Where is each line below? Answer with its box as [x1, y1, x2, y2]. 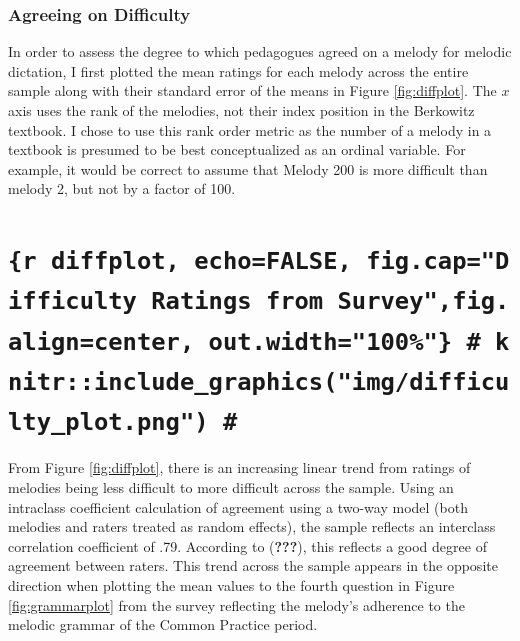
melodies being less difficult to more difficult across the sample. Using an [8, 477, 454, 498]
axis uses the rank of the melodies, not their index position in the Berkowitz [8, 100, 475, 120]
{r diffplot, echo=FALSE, [8, 247, 352, 276]
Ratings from [151, 287, 324, 316]
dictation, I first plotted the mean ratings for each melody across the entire [8, 60, 469, 81]
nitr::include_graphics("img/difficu [8, 368, 510, 397]
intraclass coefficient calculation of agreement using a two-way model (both [8, 496, 468, 517]
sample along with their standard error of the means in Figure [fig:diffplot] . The [8, 80, 497, 101]
